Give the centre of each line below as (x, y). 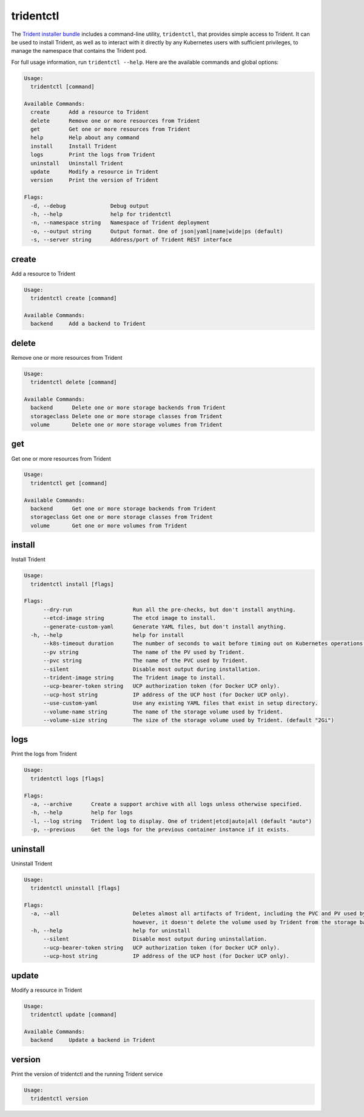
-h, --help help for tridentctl (101, 214)
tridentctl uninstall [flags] (76, 888)
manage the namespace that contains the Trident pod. (79, 51)
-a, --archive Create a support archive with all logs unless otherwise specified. (167, 804)
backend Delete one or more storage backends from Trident (128, 408)
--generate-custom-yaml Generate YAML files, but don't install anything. (165, 627)
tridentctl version (59, 1099)
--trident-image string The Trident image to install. (134, 678)
